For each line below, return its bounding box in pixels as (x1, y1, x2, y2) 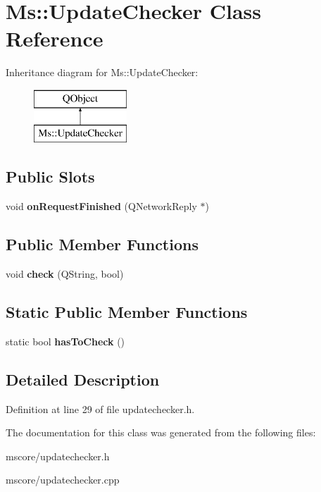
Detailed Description (6, 368, 160, 390)
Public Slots (6, 166, 95, 187)
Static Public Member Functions (6, 301, 248, 323)
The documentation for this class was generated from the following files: (6, 425, 316, 440)
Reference (6, 24, 103, 53)
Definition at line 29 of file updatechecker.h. (6, 401, 195, 416)
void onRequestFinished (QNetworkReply (6, 199, 197, 214)
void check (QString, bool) (6, 266, 124, 281)
